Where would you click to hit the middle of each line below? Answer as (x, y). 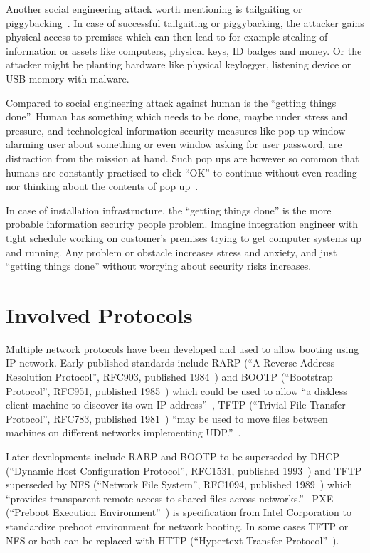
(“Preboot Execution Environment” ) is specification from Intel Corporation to (179, 512)
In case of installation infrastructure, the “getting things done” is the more (169, 210)
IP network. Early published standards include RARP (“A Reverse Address (170, 363)
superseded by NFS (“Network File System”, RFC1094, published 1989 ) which (179, 484)
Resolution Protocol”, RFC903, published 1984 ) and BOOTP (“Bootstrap (169, 376)
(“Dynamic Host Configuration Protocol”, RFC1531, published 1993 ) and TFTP (184, 470)
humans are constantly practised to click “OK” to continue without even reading (181, 172)
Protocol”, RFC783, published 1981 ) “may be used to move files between (167, 418)
